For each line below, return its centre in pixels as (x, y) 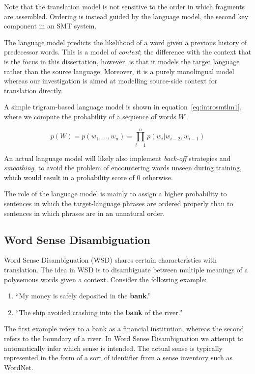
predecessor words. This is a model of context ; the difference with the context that (128, 52)
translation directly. (33, 90)
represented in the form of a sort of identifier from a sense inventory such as (118, 358)
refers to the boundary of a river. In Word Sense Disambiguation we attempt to (124, 338)
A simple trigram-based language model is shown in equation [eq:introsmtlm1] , (123, 107)
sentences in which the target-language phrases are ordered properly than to (119, 203)
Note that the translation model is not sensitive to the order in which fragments (125, 6)
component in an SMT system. (50, 26)
